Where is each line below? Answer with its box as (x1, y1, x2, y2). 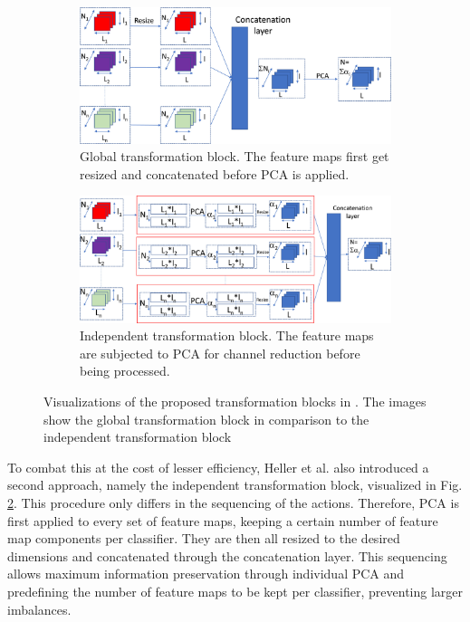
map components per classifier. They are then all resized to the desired (7, 529, 400, 548)
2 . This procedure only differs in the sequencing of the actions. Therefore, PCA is (7, 493, 459, 512)
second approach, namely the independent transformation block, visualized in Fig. (7, 475, 463, 494)
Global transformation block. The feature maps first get (80, 147, 389, 166)
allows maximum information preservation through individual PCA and (7, 564, 405, 583)
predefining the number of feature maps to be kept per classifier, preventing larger (7, 582, 464, 601)
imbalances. (7, 599, 72, 618)
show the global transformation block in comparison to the (43, 409, 369, 428)
